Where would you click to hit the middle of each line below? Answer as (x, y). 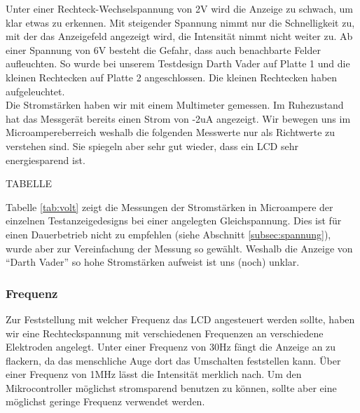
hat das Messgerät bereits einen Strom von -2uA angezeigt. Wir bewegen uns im (178, 118)
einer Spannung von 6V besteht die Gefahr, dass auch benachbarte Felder (163, 49)
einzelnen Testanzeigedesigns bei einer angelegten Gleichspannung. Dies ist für (174, 221)
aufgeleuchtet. (35, 91)
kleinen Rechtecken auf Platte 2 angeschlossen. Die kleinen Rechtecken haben (172, 77)
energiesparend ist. (46, 160)
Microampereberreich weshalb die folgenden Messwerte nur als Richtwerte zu (171, 132)
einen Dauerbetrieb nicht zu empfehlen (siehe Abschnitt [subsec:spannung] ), (168, 234)
